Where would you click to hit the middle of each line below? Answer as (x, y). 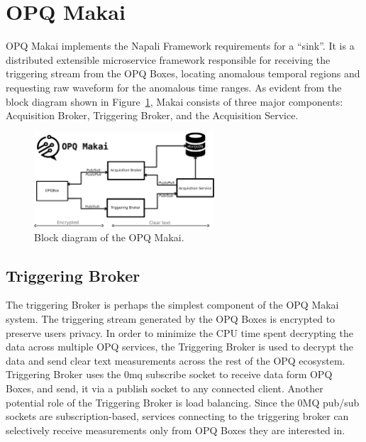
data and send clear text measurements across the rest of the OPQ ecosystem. (176, 360)
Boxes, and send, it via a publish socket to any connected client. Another (165, 388)
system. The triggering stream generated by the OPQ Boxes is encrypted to (171, 319)
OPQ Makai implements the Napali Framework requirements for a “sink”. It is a (180, 46)
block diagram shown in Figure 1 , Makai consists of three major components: (174, 101)
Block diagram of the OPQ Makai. (109, 237)
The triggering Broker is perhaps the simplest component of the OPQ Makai (172, 305)
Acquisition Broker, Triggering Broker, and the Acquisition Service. (152, 115)
